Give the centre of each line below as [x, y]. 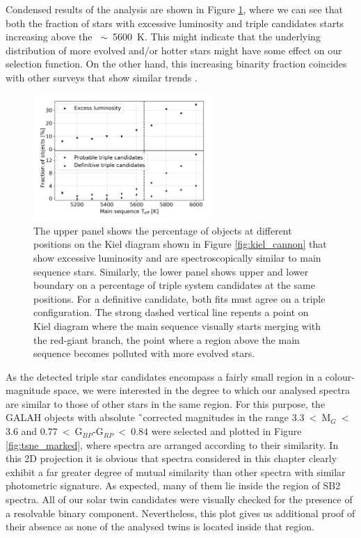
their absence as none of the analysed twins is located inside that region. [160, 527]
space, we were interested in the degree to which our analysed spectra [202, 390]
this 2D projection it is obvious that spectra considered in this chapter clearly [171, 458]
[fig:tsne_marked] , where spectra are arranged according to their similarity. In [172, 444]
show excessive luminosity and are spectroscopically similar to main [177, 257]
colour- [340, 376]
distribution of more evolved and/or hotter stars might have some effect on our [174, 50]
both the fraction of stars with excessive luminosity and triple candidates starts [175, 23]
